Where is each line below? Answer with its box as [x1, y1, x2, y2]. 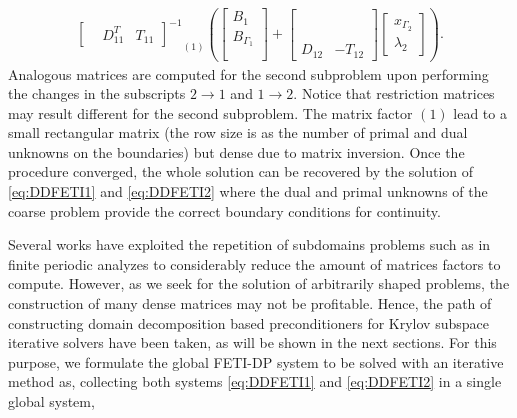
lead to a [453, 102, 507, 123]
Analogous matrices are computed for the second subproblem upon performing [8, 63, 489, 84]
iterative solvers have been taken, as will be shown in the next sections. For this [8, 332, 497, 353]
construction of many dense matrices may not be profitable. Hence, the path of [8, 293, 492, 314]
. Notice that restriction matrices [293, 83, 495, 104]
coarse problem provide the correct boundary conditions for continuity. [8, 200, 441, 221]
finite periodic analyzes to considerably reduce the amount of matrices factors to [8, 253, 501, 274]
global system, [8, 391, 95, 411]
